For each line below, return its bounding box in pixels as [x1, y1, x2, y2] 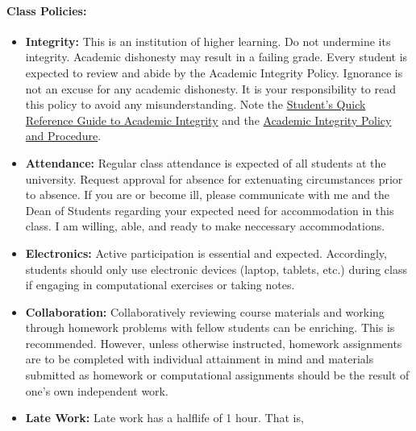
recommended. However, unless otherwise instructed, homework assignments [25, 334, 402, 351]
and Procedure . [25, 127, 102, 144]
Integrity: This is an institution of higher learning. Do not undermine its [25, 32, 391, 49]
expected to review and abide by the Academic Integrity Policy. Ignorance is [25, 64, 403, 81]
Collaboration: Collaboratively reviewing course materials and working [25, 303, 385, 320]
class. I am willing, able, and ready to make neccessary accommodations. [25, 218, 385, 234]
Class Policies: [6, 2, 87, 19]
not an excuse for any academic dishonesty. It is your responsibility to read [25, 80, 396, 97]
